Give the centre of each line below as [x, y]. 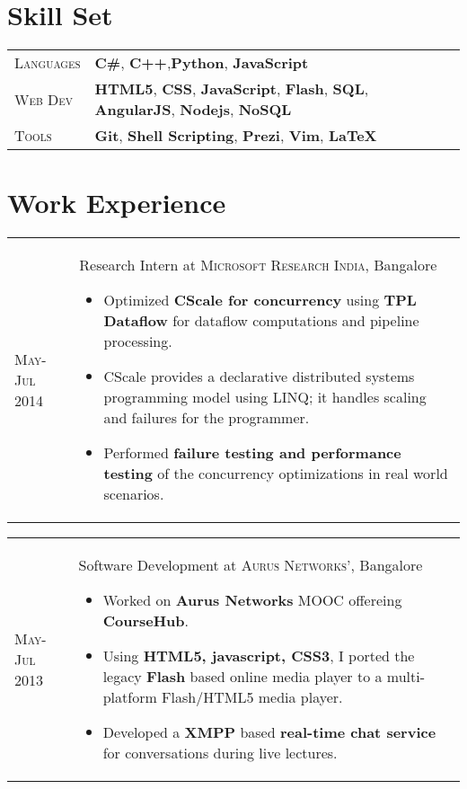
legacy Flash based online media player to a [242, 677]
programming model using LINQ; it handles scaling [265, 397]
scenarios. [134, 494]
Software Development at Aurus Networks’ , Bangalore [251, 565]
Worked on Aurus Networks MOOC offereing [252, 600]
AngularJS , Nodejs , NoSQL [193, 110]
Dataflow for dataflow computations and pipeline [261, 321]
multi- [406, 677]
